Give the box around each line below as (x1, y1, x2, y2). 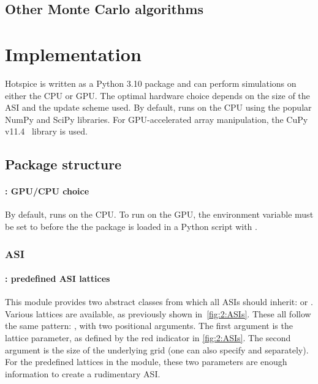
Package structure (5, 155, 122, 174)
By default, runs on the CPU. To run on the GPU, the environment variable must (5, 208, 314, 221)
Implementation (5, 41, 142, 66)
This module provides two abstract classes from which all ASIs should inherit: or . (5, 295, 313, 308)
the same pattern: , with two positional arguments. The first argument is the (5, 319, 293, 332)
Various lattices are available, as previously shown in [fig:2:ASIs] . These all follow (5, 307, 311, 320)
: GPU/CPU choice (5, 185, 89, 198)
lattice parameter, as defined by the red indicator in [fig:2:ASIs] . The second (5, 331, 291, 344)
